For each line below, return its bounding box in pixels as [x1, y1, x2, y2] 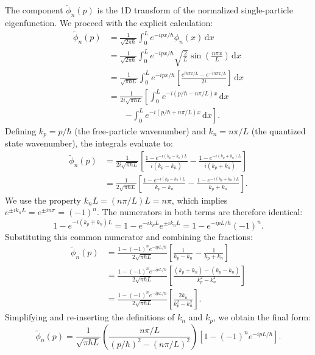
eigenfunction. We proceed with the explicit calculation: [5, 16, 213, 29]
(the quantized [251, 124, 306, 137]
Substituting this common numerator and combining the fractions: [5, 230, 253, 243]
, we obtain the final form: [213, 311, 311, 323]
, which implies [171, 193, 228, 206]
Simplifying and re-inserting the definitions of [5, 311, 175, 323]
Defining [5, 124, 37, 137]
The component [5, 4, 63, 16]
